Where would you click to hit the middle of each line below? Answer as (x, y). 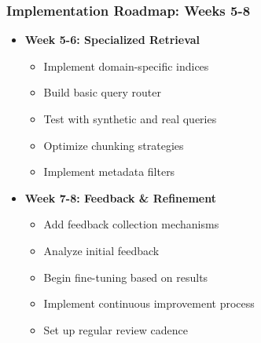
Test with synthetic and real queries (130, 119)
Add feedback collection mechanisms (131, 224)
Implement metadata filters (109, 171)
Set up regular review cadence (116, 329)
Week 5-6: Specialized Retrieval (112, 40)
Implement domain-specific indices (126, 66)
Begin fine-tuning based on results (126, 277)
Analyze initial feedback (101, 250)
